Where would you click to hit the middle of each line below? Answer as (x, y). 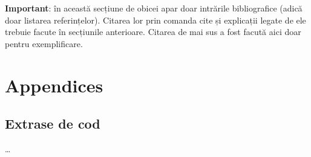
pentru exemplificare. (44, 43)
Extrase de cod (53, 123)
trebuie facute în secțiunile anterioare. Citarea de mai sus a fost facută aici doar (153, 32)
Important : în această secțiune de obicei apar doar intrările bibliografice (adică (154, 8)
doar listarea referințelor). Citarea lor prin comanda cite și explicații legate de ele (155, 20)
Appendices (54, 85)
